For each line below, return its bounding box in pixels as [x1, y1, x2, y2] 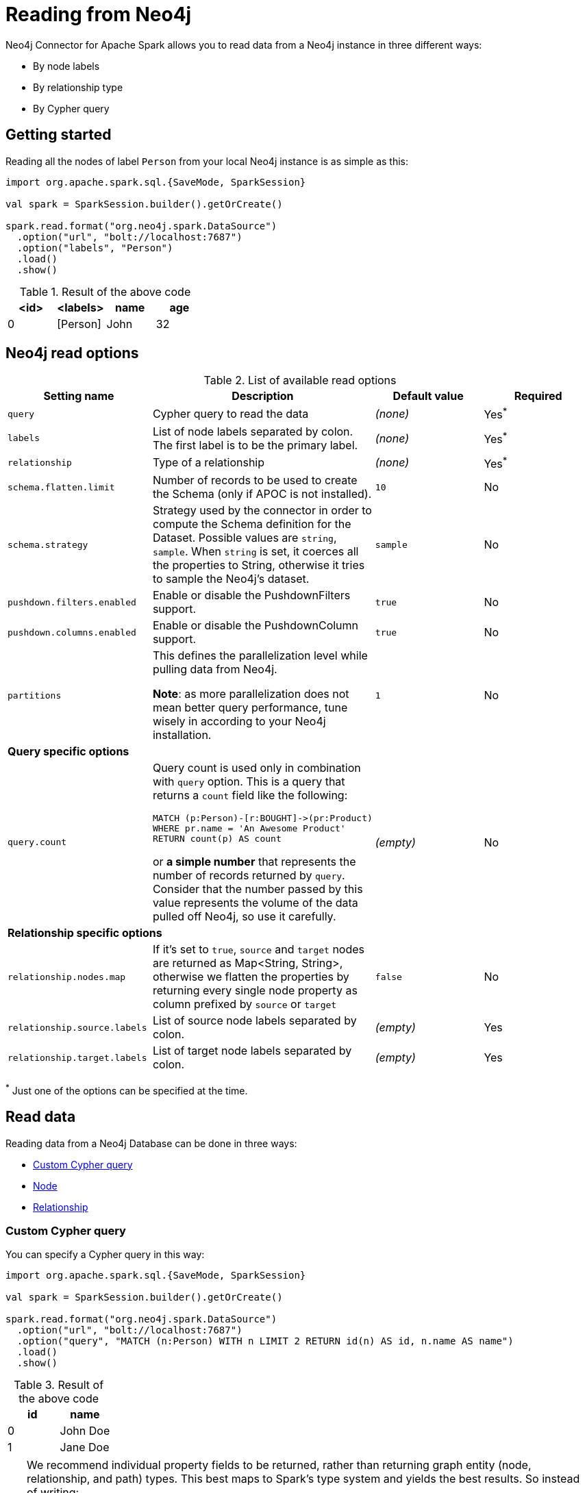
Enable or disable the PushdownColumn [152, 618, 359, 633]
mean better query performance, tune [152, 701, 348, 715]
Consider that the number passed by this [152, 882, 363, 896]
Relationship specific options [8, 926, 162, 940]
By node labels [33, 60, 100, 72]
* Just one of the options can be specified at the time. [5, 1083, 248, 1096]
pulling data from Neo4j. [152, 662, 277, 677]
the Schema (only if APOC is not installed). [152, 487, 372, 501]
